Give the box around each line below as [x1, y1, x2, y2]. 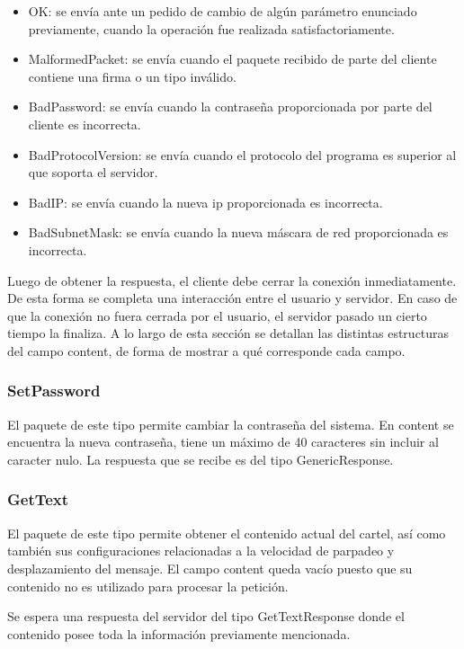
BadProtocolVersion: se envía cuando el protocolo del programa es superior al [28, 145, 457, 164]
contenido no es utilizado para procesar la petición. [7, 576, 289, 595]
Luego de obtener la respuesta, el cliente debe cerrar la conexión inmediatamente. [7, 271, 457, 289]
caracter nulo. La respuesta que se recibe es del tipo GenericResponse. [7, 449, 394, 468]
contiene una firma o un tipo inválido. [28, 67, 236, 85]
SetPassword [7, 379, 101, 402]
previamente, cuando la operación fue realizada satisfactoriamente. [28, 19, 395, 38]
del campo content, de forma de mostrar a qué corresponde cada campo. [7, 341, 406, 360]
